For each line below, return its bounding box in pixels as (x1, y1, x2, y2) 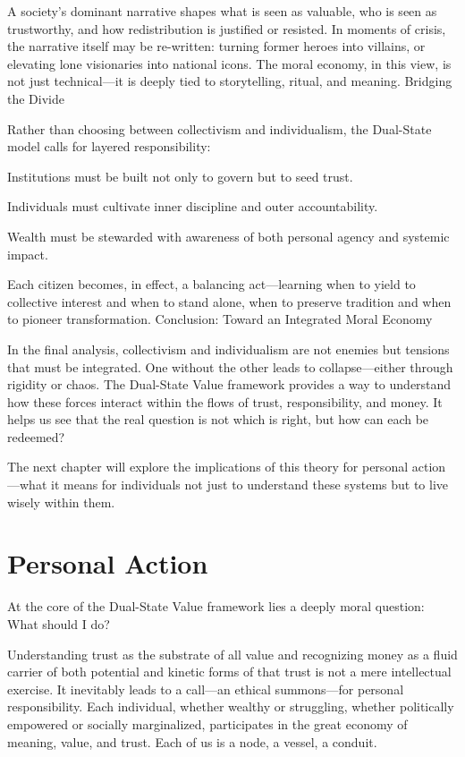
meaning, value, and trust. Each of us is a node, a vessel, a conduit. (7, 732, 377, 751)
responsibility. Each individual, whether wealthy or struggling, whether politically (7, 697, 454, 716)
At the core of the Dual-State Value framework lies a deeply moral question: (7, 597, 425, 616)
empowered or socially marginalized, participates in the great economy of (7, 714, 408, 733)
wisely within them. (7, 492, 115, 511)
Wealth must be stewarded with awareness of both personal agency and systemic (7, 226, 450, 245)
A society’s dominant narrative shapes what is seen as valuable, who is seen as (7, 2, 437, 20)
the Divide (7, 89, 64, 107)
